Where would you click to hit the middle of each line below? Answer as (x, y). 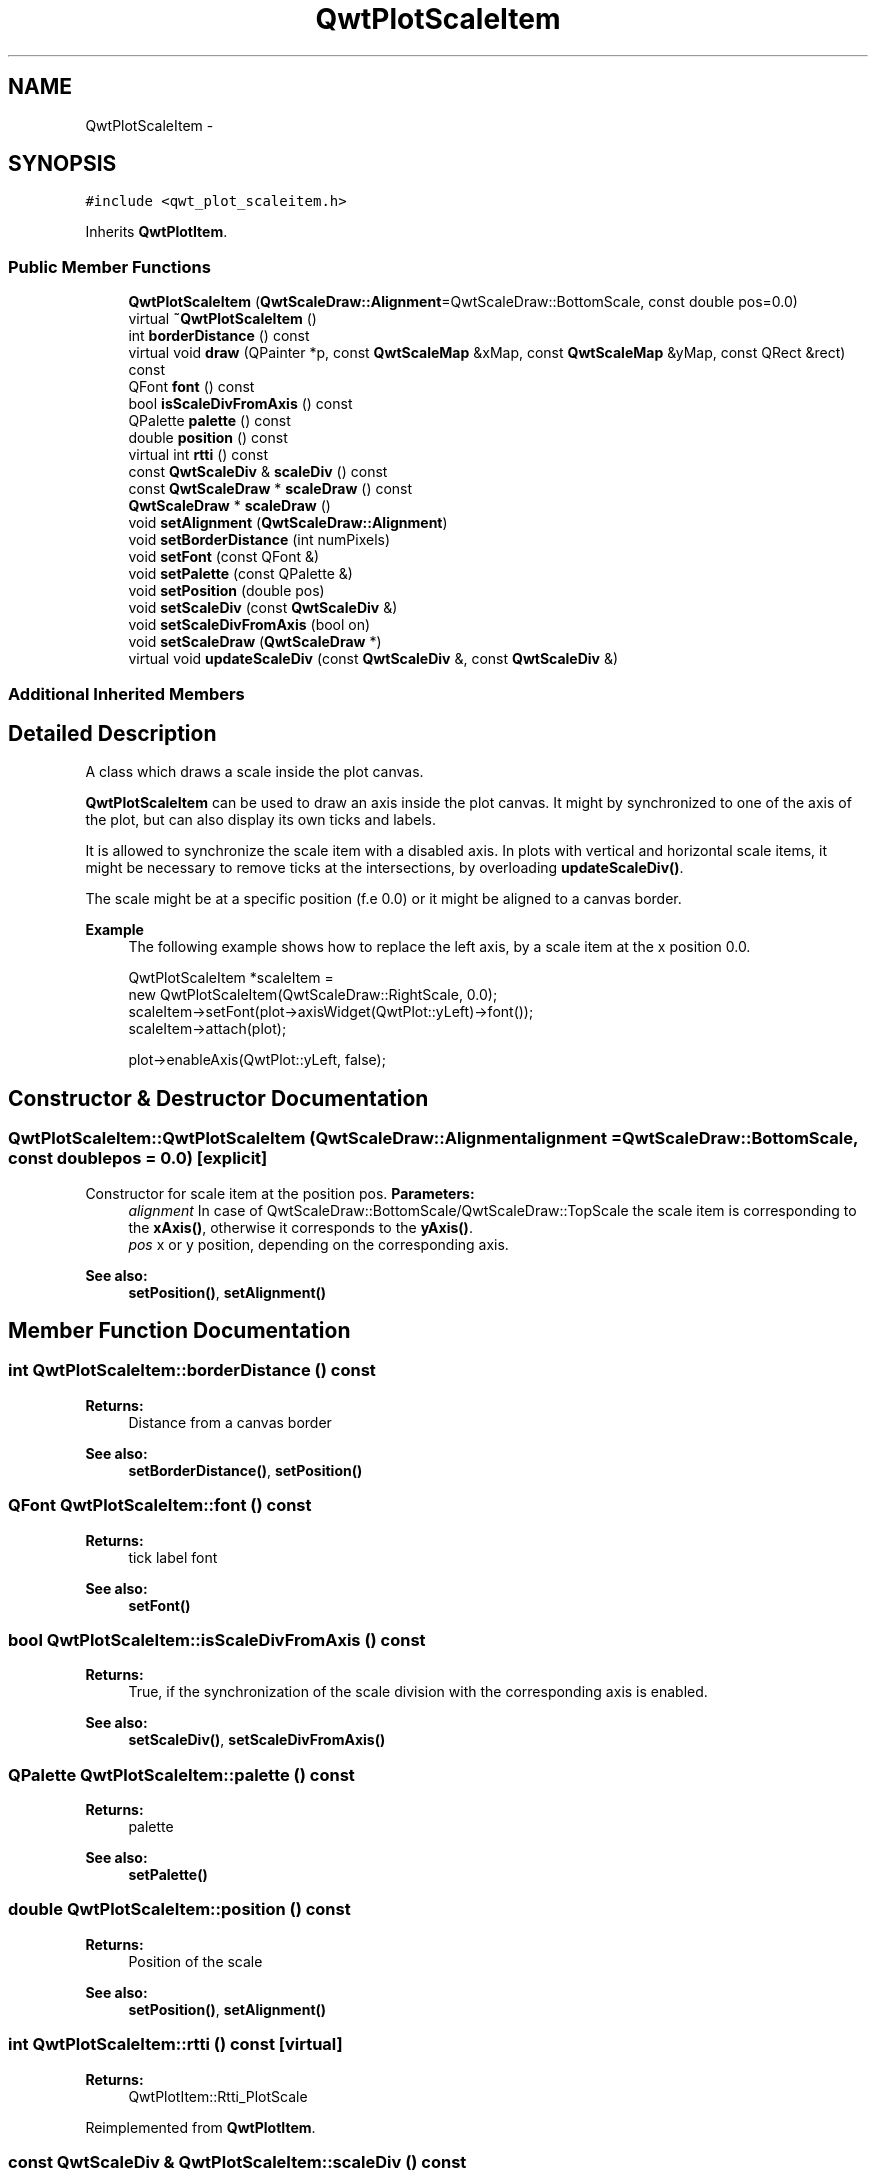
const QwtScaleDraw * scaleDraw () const (270, 489)
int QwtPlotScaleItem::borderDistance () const (192, 1370)
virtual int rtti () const (198, 455)
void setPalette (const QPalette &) (240, 574)
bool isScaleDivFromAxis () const (240, 404)
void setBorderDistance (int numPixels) (259, 540)
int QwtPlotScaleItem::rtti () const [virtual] (175, 2044)
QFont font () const (191, 387)
